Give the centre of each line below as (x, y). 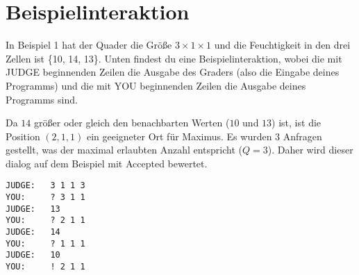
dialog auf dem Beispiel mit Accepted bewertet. (107, 163)
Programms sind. (42, 99)
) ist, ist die (297, 123)
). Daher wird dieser (310, 150)
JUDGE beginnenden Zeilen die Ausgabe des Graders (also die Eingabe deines (173, 72)
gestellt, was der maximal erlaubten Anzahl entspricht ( (124, 150)
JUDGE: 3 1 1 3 (45, 186)
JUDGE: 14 (33, 232)
